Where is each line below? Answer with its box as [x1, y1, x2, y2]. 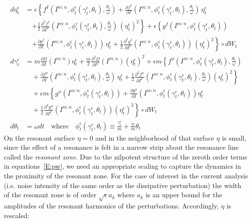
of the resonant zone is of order [4, 190, 97, 200]
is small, [222, 132, 247, 143]
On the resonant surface [4, 132, 75, 143]
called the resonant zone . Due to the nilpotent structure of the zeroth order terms [4, 151, 247, 161]
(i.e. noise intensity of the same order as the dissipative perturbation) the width [4, 180, 241, 190]
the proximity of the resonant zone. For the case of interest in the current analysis [4, 171, 248, 180]
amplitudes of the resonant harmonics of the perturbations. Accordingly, [4, 200, 219, 210]
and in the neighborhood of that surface [95, 132, 214, 143]
